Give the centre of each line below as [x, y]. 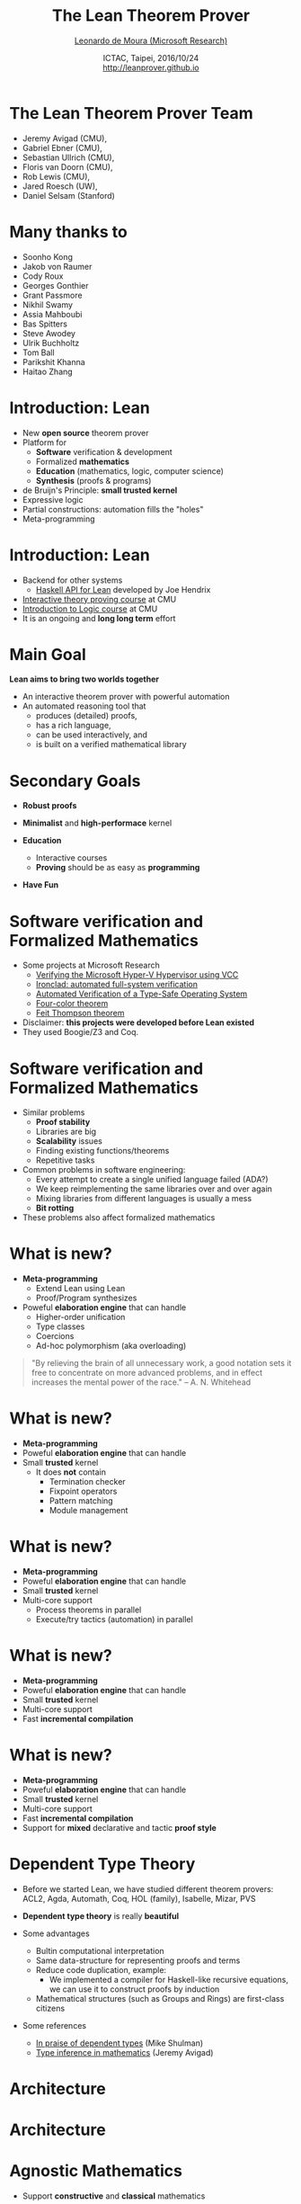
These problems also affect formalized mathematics [119, 1218]
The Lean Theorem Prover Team [131, 113]
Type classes [60, 1326]
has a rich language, [73, 726]
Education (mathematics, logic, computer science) [130, 471]
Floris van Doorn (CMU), [67, 166]
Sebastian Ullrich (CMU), [68, 157]
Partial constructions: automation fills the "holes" [113, 509]
